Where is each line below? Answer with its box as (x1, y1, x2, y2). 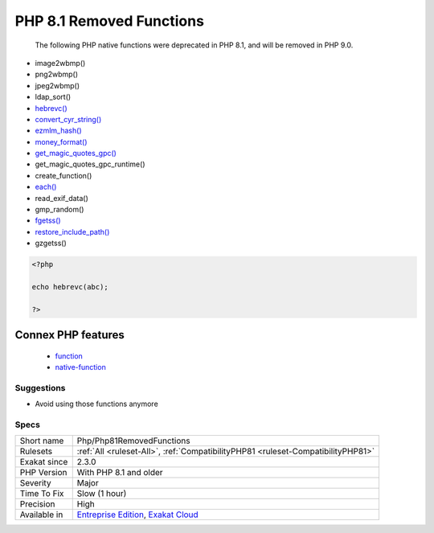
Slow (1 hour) (76, 488, 127, 499)
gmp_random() (35, 205, 84, 215)
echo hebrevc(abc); (31, 282, 108, 291)
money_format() (35, 137, 88, 146)
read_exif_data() (35, 193, 88, 203)
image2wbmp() (35, 58, 86, 68)
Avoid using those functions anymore (35, 399, 158, 409)
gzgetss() (35, 238, 68, 248)
